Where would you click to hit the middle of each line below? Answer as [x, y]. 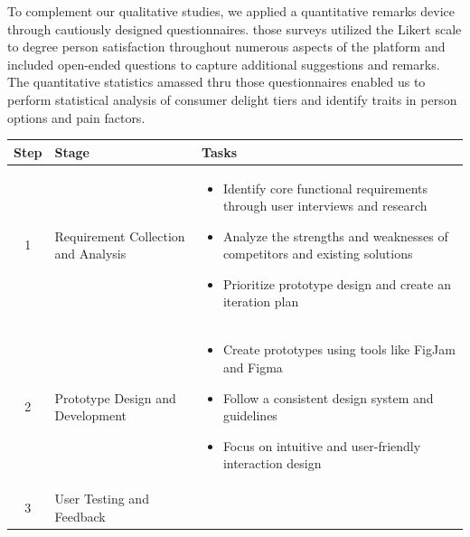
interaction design [272, 463]
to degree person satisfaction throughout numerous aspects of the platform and [226, 47]
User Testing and [102, 499]
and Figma [253, 367]
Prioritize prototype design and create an [337, 283]
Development [91, 415]
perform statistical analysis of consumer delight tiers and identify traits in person [232, 99]
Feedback [80, 516]
